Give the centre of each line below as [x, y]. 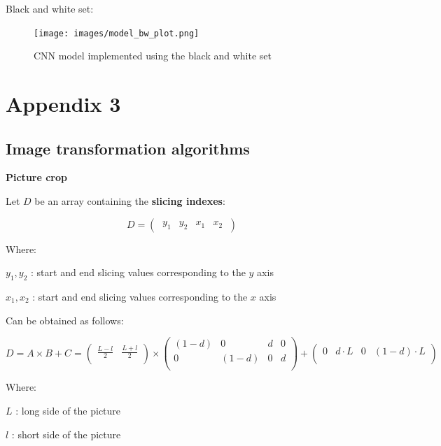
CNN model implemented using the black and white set [153, 56]
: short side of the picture [66, 434]
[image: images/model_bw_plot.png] [117, 33]
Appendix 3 [63, 104]
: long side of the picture [68, 410]
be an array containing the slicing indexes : [130, 201]
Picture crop [36, 177]
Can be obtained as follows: [65, 320]
